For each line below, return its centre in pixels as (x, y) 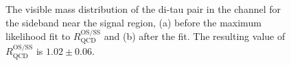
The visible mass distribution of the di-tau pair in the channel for (143, 9)
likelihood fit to (38, 36)
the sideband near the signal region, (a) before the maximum (133, 22)
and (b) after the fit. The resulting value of (195, 36)
